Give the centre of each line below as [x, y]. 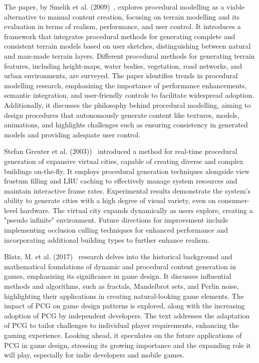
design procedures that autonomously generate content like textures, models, [122, 115]
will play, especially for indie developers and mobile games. [94, 355]
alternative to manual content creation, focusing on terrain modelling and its [122, 16]
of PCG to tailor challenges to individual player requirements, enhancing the [121, 325]
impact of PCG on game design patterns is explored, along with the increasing [124, 306]
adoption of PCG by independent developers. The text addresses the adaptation [127, 315]
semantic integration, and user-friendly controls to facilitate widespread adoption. [129, 95]
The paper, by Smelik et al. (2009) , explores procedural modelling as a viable [124, 7]
